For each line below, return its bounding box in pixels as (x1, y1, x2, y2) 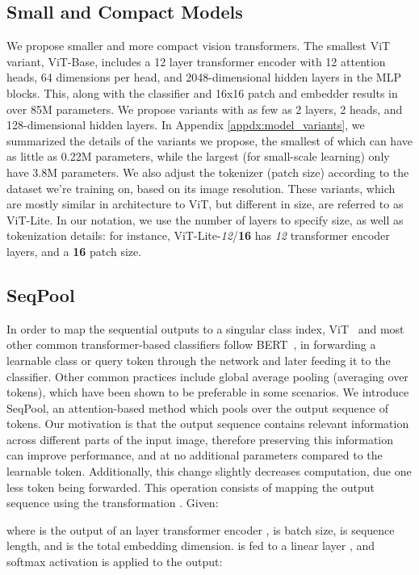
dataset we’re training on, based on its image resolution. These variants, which (6, 179, 396, 196)
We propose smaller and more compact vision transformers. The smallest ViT (6, 37, 391, 54)
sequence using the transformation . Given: (6, 494, 219, 511)
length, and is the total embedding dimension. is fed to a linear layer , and (6, 537, 375, 554)
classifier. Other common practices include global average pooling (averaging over (6, 367, 409, 384)
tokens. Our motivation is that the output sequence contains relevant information (6, 415, 409, 432)
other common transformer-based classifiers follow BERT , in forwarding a (6, 336, 376, 353)
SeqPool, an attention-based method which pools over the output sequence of (6, 399, 388, 416)
